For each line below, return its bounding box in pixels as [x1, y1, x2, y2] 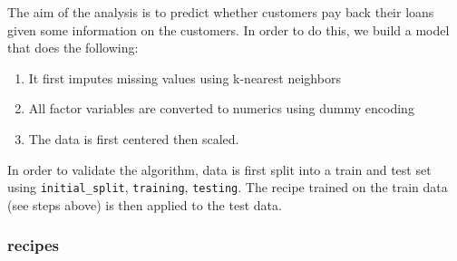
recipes [7, 234, 59, 256]
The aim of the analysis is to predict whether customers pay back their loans [7, 3, 434, 21]
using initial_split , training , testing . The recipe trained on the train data [7, 178, 448, 197]
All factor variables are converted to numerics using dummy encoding [28, 99, 414, 118]
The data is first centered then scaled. [28, 129, 239, 148]
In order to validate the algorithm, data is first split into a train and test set [7, 159, 432, 179]
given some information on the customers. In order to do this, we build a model [7, 20, 450, 39]
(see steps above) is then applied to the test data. [7, 195, 282, 214]
